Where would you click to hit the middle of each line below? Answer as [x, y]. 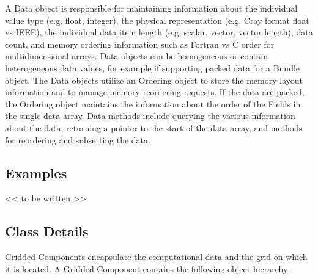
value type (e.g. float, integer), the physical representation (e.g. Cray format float [157, 20]
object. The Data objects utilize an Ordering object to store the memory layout [154, 80]
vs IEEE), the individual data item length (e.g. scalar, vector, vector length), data [159, 32]
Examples [36, 172]
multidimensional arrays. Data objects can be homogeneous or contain [136, 56]
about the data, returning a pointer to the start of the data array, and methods [154, 127]
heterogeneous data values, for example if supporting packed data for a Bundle [153, 67]
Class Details [47, 231]
